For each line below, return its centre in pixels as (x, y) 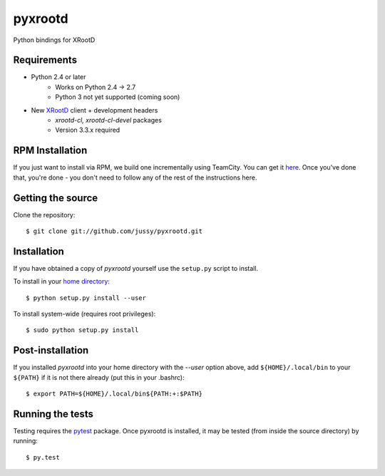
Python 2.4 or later (58, 77)
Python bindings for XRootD (54, 40)
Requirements (45, 60)
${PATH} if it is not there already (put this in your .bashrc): (99, 377)
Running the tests (53, 414)
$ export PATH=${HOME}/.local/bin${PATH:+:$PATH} (114, 394)
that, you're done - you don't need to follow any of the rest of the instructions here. (135, 177)
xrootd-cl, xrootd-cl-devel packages (108, 120)
